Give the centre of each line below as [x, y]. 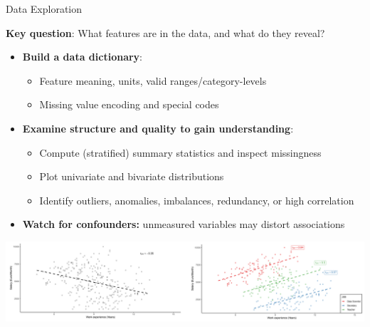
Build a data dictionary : [82, 57]
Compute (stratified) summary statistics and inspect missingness [180, 152]
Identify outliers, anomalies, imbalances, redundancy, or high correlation [197, 200]
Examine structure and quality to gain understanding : [158, 128]
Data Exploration [44, 9]
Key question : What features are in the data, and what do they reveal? [165, 32]
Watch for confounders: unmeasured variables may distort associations [184, 224]
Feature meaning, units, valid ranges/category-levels [153, 80]
